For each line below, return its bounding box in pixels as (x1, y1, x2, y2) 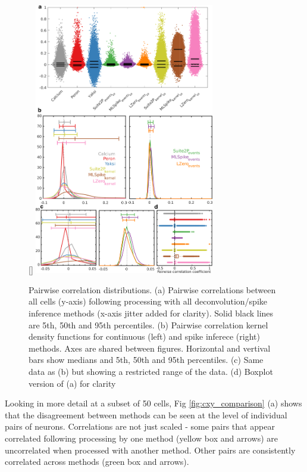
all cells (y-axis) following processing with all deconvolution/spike (29, 295, 267, 308)
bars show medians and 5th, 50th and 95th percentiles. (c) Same (29, 353, 264, 366)
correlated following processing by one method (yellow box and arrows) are (5, 431, 278, 444)
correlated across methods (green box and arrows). (5, 455, 189, 468)
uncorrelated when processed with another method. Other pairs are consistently (5, 443, 296, 456)
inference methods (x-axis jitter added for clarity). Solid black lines (29, 307, 274, 319)
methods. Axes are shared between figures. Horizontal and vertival (29, 341, 271, 354)
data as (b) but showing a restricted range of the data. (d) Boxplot (29, 365, 273, 377)
